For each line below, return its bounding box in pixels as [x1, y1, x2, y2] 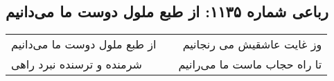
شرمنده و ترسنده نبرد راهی [11, 56, 142, 73]
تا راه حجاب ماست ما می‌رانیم [178, 56, 322, 73]
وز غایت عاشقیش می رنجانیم [182, 36, 322, 53]
